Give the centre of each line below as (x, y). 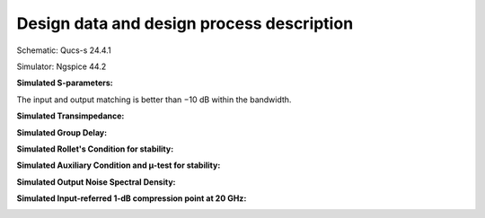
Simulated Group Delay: (62, 132)
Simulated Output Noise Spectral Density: (96, 182)
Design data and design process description (185, 23)
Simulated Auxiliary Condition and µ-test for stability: (119, 165)
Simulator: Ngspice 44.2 (62, 66)
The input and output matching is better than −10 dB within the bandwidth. (154, 100)
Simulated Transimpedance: (71, 116)
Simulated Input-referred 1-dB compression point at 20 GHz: (132, 198)
